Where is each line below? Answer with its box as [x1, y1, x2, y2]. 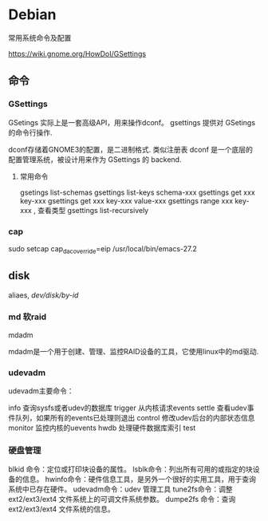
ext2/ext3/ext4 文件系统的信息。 [8, 504, 116, 514]
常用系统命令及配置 [8, 33, 72, 42]
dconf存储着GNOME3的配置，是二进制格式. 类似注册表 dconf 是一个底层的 [8, 144, 254, 154]
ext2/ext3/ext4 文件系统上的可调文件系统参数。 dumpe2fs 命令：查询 [8, 495, 236, 504]
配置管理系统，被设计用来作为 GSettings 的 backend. [8, 154, 182, 164]
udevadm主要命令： [8, 386, 74, 396]
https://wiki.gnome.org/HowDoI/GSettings [8, 49, 146, 58]
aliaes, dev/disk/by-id [8, 290, 79, 300]
